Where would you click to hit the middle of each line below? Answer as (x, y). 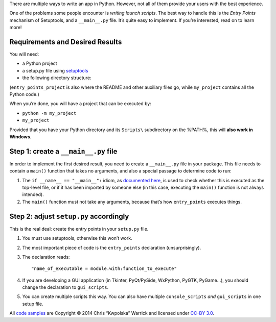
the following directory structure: (57, 78)
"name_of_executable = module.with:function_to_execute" (104, 269)
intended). (33, 194)
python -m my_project (49, 113)
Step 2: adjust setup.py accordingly (69, 216)
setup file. (33, 304)
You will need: (24, 54)
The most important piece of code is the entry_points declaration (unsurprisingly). (112, 247)
